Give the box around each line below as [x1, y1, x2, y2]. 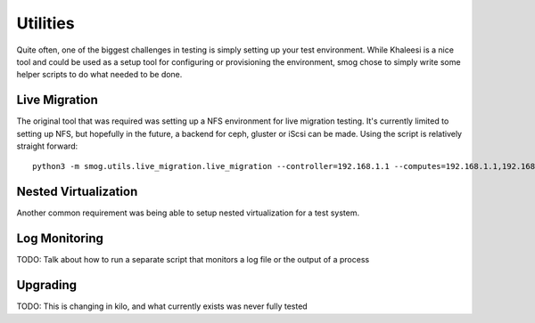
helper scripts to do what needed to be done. [16, 69, 183, 80]
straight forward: [16, 141, 78, 151]
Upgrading [16, 278, 78, 293]
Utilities [16, 13, 75, 33]
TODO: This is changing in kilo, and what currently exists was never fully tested [16, 301, 308, 311]
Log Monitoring [16, 231, 104, 246]
